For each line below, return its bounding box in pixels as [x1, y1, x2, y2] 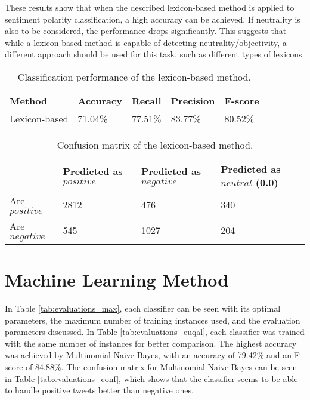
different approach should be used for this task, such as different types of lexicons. [5, 48, 305, 60]
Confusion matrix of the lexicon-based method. [57, 137, 253, 152]
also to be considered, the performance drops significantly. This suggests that [5, 24, 287, 37]
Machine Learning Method [5, 267, 229, 292]
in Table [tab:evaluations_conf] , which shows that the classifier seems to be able [5, 372, 298, 384]
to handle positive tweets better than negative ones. [5, 384, 194, 396]
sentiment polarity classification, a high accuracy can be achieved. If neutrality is [5, 13, 300, 25]
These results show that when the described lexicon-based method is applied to [5, 1, 294, 13]
